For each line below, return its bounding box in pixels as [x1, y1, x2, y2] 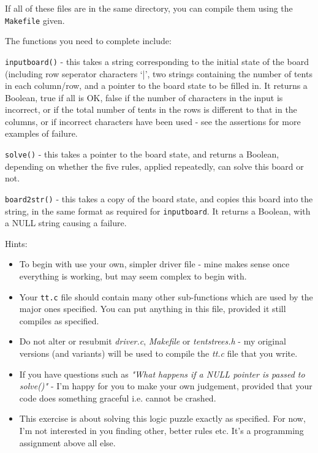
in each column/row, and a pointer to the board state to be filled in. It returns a [5, 79, 308, 92]
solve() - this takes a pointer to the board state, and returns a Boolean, [5, 148, 279, 161]
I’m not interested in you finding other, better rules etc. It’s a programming [19, 424, 304, 436]
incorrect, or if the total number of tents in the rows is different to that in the [5, 103, 297, 116]
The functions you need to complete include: [5, 34, 172, 47]
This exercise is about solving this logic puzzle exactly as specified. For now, [19, 412, 306, 425]
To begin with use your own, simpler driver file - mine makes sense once [19, 257, 290, 270]
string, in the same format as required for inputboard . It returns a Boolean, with [5, 204, 311, 217]
